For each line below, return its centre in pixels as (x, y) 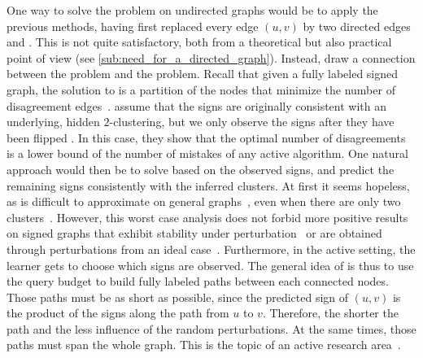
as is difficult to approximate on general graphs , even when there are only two (204, 201)
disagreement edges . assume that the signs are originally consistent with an (196, 105)
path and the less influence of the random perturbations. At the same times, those (211, 328)
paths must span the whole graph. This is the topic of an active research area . (204, 345)
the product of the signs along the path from (118, 313)
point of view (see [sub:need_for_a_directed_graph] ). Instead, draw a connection (211, 57)
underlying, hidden (53, 122)
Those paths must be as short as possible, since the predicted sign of (178, 297)
